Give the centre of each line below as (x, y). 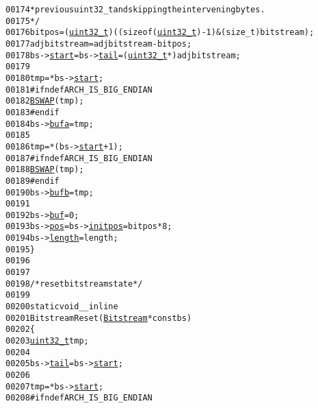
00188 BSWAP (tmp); (45, 170)
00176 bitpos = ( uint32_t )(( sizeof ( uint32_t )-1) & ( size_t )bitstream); (160, 33)
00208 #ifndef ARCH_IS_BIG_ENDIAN (79, 398)
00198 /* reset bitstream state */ (74, 284)
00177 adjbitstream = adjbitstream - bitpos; (99, 44)
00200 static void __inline (62, 307)
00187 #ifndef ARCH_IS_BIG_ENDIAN (79, 158)
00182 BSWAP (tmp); (45, 101)
